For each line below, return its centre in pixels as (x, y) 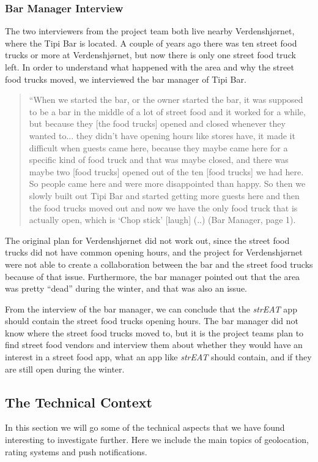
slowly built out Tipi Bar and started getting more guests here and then (164, 195)
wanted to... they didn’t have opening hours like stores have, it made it (162, 135)
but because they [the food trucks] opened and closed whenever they (157, 123)
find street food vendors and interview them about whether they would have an (154, 345)
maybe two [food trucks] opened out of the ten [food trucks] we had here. (166, 171)
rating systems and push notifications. (76, 451)
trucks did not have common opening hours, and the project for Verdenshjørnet (154, 252)
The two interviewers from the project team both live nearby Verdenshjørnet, (150, 31)
